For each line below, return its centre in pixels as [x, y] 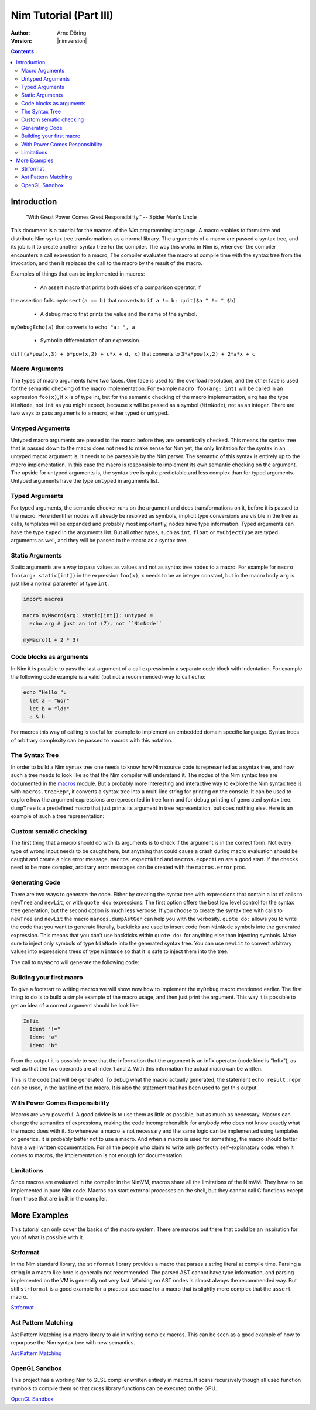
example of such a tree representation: [58, 816]
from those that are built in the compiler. [59, 1198]
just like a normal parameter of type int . [60, 584]
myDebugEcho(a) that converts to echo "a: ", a [73, 327]
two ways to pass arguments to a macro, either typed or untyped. [90, 413]
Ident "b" [44, 1045]
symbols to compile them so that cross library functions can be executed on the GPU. [114, 1388]
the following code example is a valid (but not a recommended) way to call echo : [108, 677]
